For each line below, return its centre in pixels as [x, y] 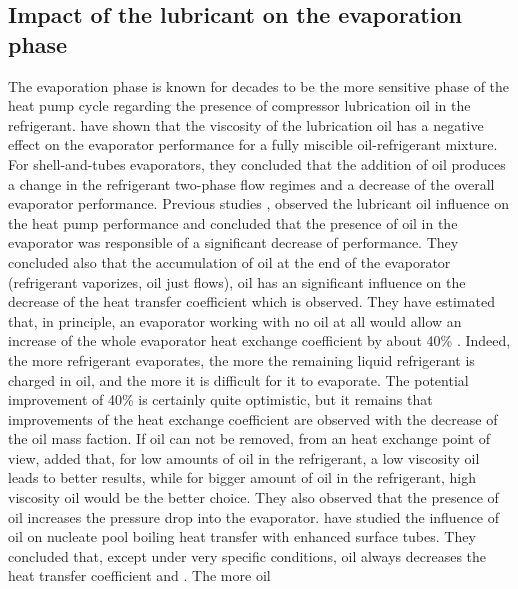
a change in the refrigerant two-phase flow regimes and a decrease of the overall [251, 183]
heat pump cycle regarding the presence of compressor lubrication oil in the [239, 105]
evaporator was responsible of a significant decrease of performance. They [233, 242]
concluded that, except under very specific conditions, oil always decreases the [247, 555]
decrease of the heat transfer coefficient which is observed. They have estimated [251, 301]
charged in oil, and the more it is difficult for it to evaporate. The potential [238, 379]
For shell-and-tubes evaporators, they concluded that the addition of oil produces [257, 163]
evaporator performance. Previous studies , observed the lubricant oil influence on [258, 203]
